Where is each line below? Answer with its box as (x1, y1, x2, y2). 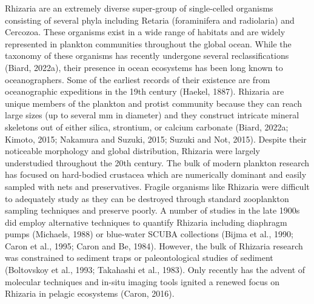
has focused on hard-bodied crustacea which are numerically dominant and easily (5, 168, 307, 181)
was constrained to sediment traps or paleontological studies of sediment (5, 251, 273, 264)
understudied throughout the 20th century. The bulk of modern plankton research (5, 156, 310, 169)
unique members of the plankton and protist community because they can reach (5, 96, 302, 109)
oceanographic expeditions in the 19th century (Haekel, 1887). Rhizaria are (5, 85, 284, 98)
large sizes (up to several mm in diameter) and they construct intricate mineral (5, 109, 299, 121)
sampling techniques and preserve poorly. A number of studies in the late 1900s (5, 204, 300, 217)
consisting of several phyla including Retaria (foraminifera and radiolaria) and (5, 13, 295, 26)
